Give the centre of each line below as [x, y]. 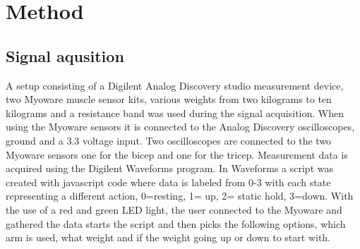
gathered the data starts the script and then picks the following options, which [176, 223]
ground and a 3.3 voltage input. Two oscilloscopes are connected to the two [169, 140]
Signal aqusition [65, 55]
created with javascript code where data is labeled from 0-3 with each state [168, 182]
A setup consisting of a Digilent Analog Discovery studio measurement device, [175, 85]
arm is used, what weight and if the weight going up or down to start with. [168, 237]
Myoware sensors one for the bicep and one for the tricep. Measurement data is [177, 154]
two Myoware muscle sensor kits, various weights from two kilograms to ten [169, 99]
